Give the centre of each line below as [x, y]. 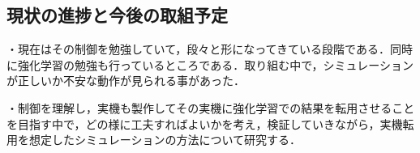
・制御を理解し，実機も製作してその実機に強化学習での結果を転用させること [211, 107]
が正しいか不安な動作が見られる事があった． [126, 81]
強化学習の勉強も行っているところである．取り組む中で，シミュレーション [216, 64]
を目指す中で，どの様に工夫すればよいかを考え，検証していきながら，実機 [205, 123]
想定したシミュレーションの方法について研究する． [165, 140]
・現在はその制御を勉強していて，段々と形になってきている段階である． [198, 49]
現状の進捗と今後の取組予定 [117, 15]
